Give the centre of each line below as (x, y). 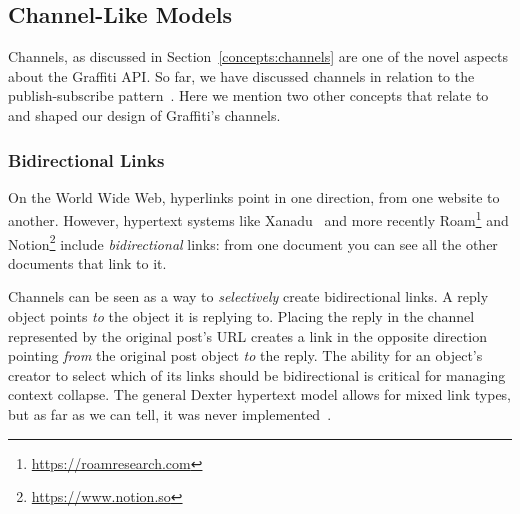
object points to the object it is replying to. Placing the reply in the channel (241, 316)
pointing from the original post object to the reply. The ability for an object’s (245, 355)
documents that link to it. (87, 262)
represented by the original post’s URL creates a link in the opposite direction (247, 335)
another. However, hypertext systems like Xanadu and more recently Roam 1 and (258, 219)
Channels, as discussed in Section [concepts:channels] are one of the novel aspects (258, 56)
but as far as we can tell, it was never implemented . (170, 414)
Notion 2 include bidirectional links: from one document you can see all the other (253, 242)
